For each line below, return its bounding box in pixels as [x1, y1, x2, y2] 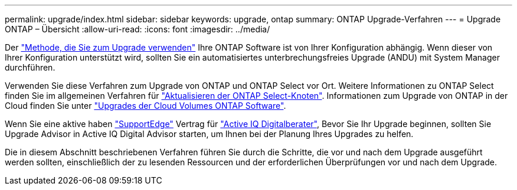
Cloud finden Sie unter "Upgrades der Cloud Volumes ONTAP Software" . [5, 101, 286, 111]
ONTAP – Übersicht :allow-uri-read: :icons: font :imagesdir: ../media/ [5, 24, 270, 34]
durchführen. [5, 62, 55, 72]
